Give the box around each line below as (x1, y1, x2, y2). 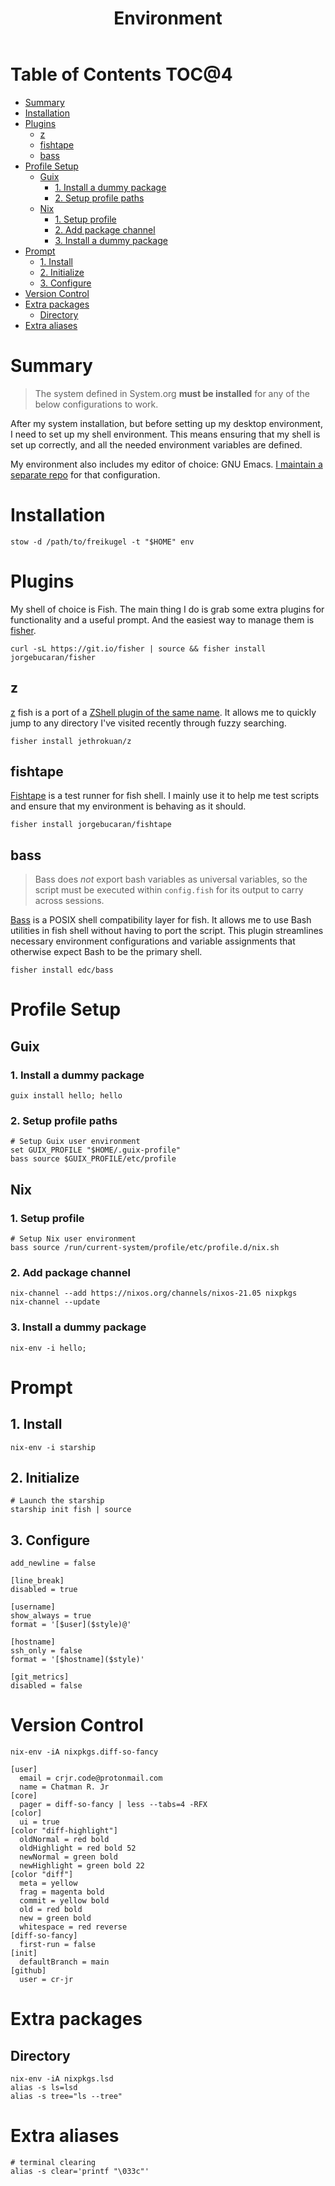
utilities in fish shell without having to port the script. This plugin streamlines (10, 925, 324, 937)
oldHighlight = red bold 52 (19, 1843, 137, 1854)
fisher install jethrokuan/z (10, 736, 132, 746)
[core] (10, 1791, 38, 1801)
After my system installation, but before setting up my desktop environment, (10, 417, 323, 429)
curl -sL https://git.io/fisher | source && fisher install (10, 643, 267, 654)
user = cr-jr (19, 1975, 74, 1985)
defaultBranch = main (19, 1957, 110, 1967)
